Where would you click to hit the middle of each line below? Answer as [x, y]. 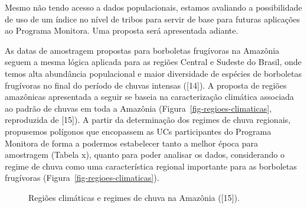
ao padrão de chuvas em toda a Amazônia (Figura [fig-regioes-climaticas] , [138, 108]
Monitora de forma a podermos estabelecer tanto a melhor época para [131, 143]
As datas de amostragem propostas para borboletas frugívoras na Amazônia [142, 50]
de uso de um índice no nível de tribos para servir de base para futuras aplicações [153, 19]
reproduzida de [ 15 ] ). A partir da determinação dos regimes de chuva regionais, [148, 120]
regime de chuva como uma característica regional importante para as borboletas [151, 166]
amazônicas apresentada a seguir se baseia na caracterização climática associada [149, 97]
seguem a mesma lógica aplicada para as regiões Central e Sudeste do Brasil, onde [153, 62]
